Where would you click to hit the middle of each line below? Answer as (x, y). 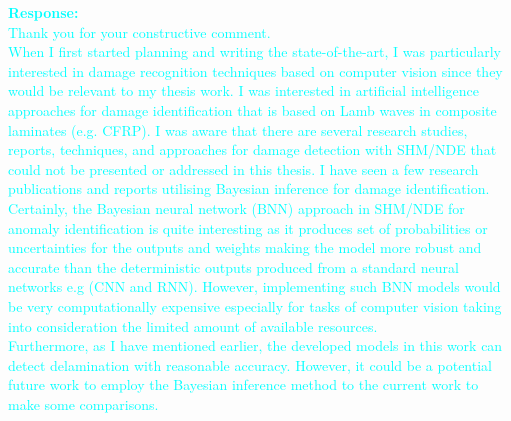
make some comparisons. (83, 403)
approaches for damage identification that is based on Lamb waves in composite (252, 109)
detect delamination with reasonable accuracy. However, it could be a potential (250, 364)
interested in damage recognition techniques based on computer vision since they (255, 70)
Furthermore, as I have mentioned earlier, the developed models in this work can (255, 345)
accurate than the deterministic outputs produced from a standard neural (233, 266)
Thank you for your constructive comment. (139, 31)
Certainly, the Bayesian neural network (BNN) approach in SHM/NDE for (236, 207)
